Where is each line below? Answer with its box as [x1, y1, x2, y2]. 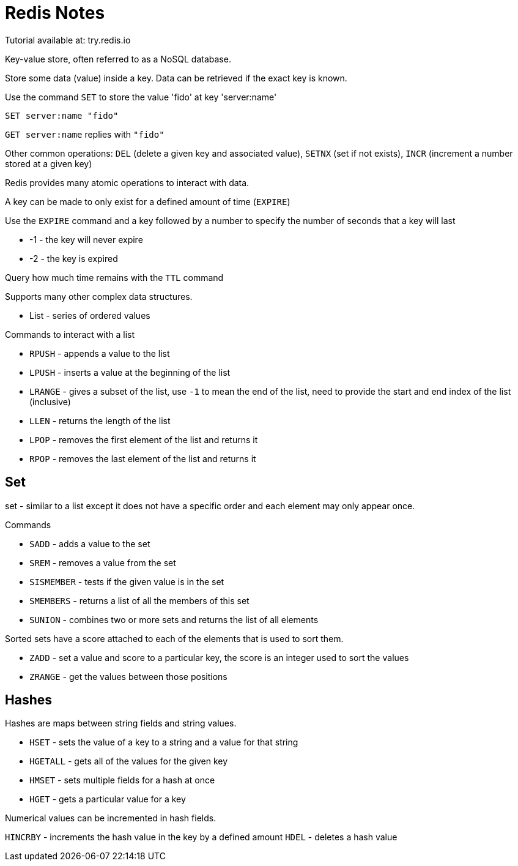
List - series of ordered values [29, 310, 150, 321]
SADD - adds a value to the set [29, 538, 150, 549]
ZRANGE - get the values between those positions [29, 671, 228, 682]
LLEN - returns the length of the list [29, 415, 171, 426]
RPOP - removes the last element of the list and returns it [29, 453, 256, 464]
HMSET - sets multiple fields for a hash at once [29, 775, 215, 786]
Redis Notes [5, 2, 105, 23]
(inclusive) [29, 396, 71, 407]
